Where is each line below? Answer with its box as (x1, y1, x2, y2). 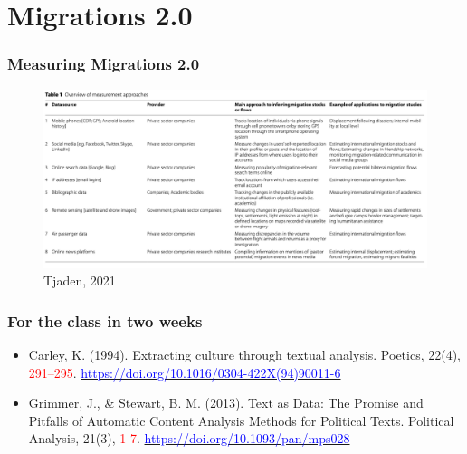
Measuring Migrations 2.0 (7, 53, 200, 75)
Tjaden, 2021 (43, 271, 116, 290)
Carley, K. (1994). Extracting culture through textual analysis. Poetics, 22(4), (28, 345, 462, 364)
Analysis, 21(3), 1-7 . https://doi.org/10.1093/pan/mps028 (28, 429, 350, 448)
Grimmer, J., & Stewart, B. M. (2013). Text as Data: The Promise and (28, 393, 424, 412)
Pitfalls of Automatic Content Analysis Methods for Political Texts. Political (28, 411, 454, 430)
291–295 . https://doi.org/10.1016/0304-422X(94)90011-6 (28, 362, 341, 382)
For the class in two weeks (7, 309, 203, 332)
